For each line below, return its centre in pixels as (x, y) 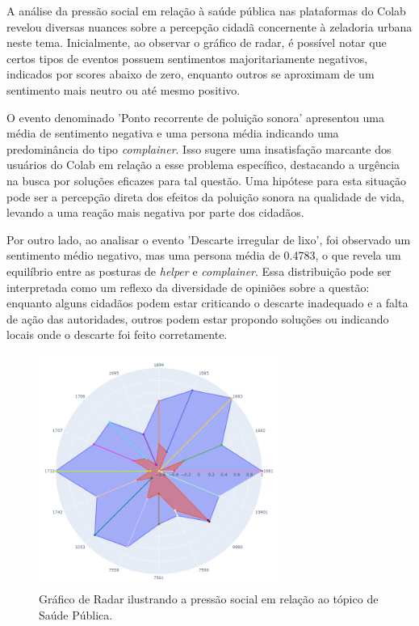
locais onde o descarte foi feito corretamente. (117, 334)
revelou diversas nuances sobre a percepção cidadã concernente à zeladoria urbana (209, 26)
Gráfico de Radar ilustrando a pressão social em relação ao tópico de (209, 599)
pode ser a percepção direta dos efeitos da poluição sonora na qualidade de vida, (205, 196)
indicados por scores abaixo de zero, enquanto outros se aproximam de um (191, 74)
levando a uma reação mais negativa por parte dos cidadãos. (155, 212)
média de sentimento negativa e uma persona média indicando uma (173, 133)
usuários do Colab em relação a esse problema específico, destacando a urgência (203, 165)
